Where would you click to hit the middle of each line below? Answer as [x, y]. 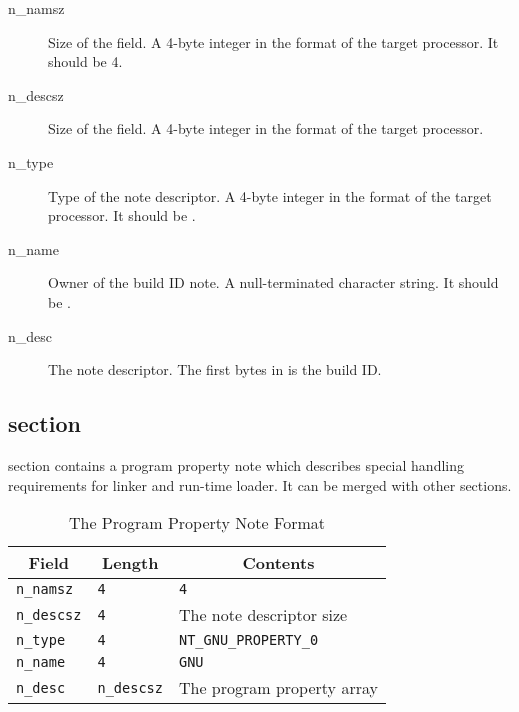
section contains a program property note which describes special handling [236, 464]
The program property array [278, 688]
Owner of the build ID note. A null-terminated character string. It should [273, 282]
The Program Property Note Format [196, 523]
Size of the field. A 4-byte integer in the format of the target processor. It [273, 41]
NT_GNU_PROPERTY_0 [248, 640]
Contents [278, 563]
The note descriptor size [263, 615]
